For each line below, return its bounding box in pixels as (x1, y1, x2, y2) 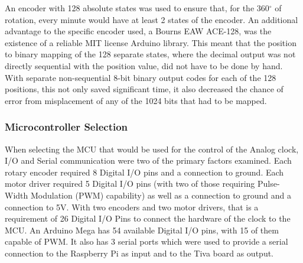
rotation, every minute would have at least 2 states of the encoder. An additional (5, 13, 298, 25)
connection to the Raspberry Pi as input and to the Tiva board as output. (5, 246, 273, 259)
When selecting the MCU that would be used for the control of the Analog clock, (5, 142, 299, 155)
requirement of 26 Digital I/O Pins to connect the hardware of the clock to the (5, 212, 291, 225)
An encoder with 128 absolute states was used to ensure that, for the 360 (5, 2, 269, 14)
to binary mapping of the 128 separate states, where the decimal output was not (5, 48, 296, 60)
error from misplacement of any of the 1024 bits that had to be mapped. (5, 94, 267, 106)
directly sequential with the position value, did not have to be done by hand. (5, 59, 283, 72)
